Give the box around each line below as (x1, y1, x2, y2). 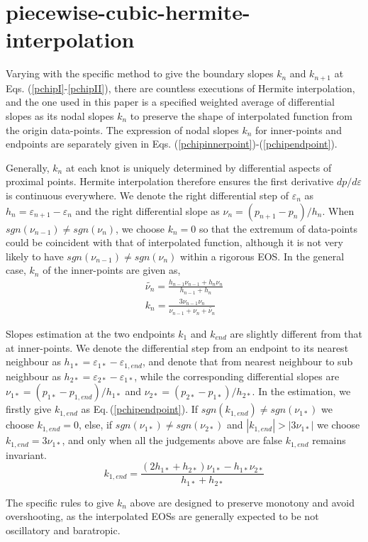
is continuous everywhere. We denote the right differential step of (6, 187, 289, 202)
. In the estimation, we (252, 384, 351, 399)
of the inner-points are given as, (43, 262, 181, 277)
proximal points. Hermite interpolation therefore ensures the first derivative (6, 174, 334, 189)
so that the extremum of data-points (199, 221, 357, 236)
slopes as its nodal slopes (6, 108, 114, 123)
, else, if (79, 417, 113, 432)
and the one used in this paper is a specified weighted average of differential (6, 94, 335, 109)
